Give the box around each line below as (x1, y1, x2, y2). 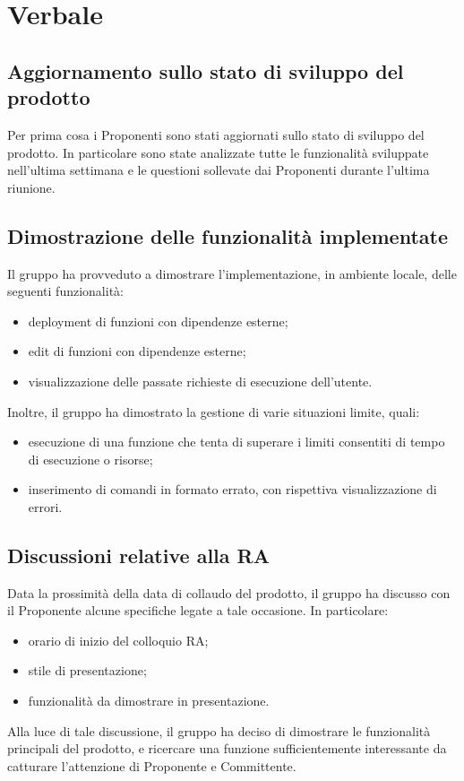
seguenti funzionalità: (7, 282, 124, 300)
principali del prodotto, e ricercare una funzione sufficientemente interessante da (7, 739, 447, 758)
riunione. (7, 178, 56, 196)
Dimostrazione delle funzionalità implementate (7, 221, 449, 249)
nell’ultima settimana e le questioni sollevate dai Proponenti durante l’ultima (7, 161, 430, 179)
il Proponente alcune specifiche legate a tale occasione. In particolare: (7, 601, 389, 620)
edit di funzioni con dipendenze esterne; (28, 342, 246, 360)
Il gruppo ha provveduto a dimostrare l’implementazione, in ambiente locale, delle (7, 264, 457, 282)
